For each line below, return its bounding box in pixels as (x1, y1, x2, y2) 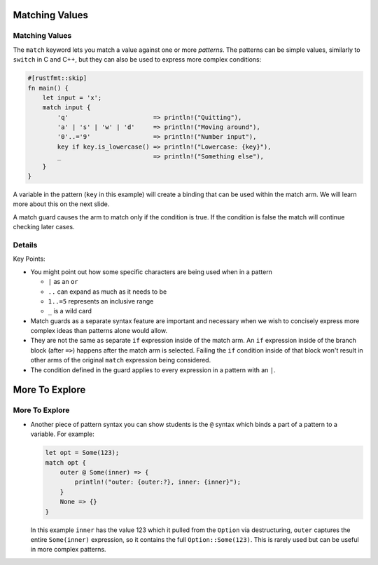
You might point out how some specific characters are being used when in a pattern (30, 267, 273, 276)
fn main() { (27, 84, 69, 92)
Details (13, 240, 38, 250)
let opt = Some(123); (45, 449, 120, 457)
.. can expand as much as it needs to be (48, 287, 167, 296)
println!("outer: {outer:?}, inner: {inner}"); (74, 478, 241, 486)
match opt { (45, 458, 87, 466)
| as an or (48, 278, 78, 286)
